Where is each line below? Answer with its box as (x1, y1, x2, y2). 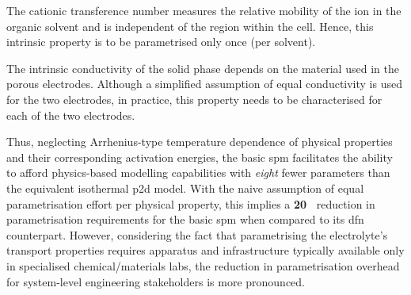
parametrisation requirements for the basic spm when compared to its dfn (6, 211, 364, 228)
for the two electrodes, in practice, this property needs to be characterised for (6, 90, 382, 107)
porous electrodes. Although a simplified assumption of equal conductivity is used (6, 75, 402, 92)
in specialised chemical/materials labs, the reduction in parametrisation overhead (6, 257, 400, 274)
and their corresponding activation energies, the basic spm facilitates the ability (6, 148, 393, 165)
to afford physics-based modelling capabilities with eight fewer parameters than (6, 164, 390, 181)
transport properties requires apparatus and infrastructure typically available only (6, 242, 405, 259)
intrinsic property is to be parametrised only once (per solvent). (6, 33, 316, 50)
